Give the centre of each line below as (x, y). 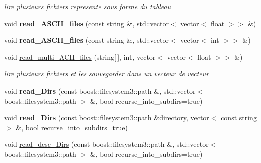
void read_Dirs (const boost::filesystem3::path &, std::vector (100, 90)
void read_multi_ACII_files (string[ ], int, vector (80, 57)
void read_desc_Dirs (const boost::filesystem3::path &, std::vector (106, 144)
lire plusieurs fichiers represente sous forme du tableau (88, 6)
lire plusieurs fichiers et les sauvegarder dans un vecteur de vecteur (107, 74)
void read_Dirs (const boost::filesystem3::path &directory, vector (107, 117)
